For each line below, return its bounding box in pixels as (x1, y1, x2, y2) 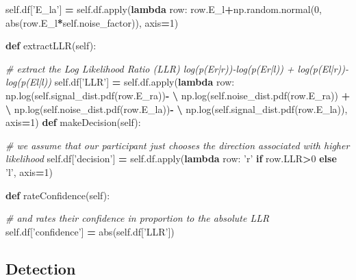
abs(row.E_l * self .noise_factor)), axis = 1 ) (5, 15, 179, 29)
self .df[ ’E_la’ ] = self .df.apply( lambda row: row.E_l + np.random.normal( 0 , (5, 2, 322, 16)
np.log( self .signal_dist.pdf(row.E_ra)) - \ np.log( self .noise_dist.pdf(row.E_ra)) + (5, 88, 351, 102)
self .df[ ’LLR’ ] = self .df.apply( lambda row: (54, 75, 235, 89)
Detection (5, 257, 76, 279)
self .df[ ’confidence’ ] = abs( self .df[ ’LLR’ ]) (5, 224, 175, 238)
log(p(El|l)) (5, 75, 52, 89)
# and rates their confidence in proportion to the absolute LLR (5, 211, 270, 225)
